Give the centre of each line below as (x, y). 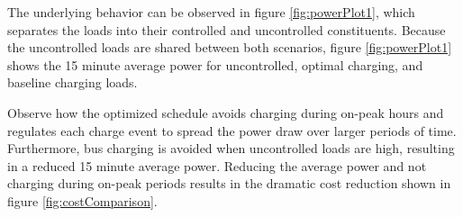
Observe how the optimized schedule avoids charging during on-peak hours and (226, 112)
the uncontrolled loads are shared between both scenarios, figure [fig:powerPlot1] (230, 47)
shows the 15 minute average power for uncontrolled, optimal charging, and (215, 64)
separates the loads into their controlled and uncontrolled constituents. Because (227, 29)
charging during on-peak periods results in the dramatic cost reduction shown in (229, 183)
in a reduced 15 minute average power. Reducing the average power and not (217, 165)
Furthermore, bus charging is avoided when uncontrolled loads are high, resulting (231, 148)
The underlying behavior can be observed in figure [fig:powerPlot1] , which (211, 12)
